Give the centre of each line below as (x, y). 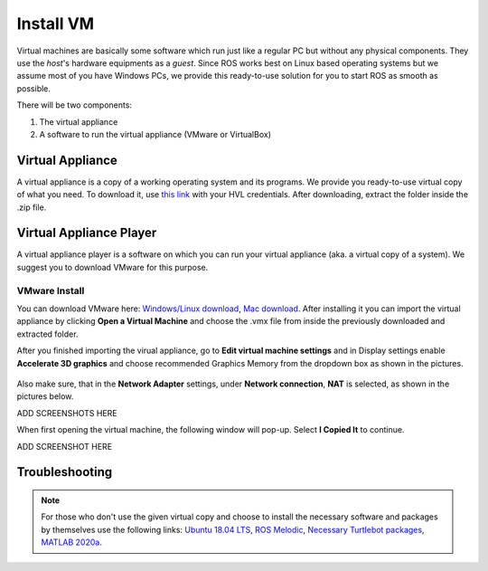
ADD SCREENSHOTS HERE (67, 413)
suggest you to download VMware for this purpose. (113, 267)
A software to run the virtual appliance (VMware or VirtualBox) (155, 134)
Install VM (56, 24)
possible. (34, 88)
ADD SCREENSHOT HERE (65, 446)
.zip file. (32, 207)
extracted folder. (47, 334)
